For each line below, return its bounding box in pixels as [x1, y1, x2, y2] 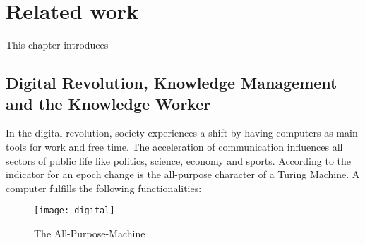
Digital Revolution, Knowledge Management [6, 72, 337, 94]
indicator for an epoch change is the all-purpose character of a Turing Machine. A [6, 167, 360, 182]
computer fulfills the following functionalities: [6, 180, 202, 195]
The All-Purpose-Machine [34, 225, 145, 240]
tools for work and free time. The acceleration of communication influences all [6, 139, 343, 153]
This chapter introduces [6, 37, 109, 52]
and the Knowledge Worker [6, 92, 211, 114]
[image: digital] [34, 206, 115, 216]
